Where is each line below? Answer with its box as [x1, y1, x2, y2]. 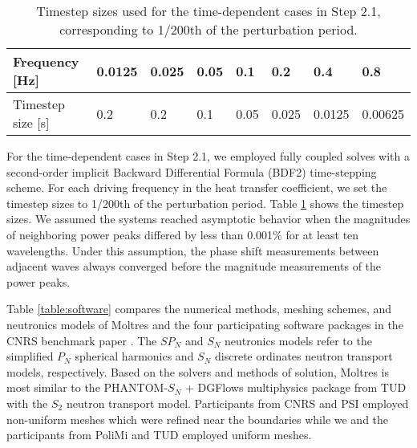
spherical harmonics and [75, 348, 194, 365]
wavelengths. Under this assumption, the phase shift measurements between [6, 242, 379, 259]
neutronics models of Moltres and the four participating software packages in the [6, 316, 403, 332]
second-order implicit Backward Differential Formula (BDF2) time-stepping [6, 163, 377, 180]
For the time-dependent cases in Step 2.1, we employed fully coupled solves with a [6, 148, 410, 164]
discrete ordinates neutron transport [215, 348, 393, 365]
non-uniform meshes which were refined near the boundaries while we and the [6, 410, 389, 427]
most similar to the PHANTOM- [6, 379, 168, 396]
